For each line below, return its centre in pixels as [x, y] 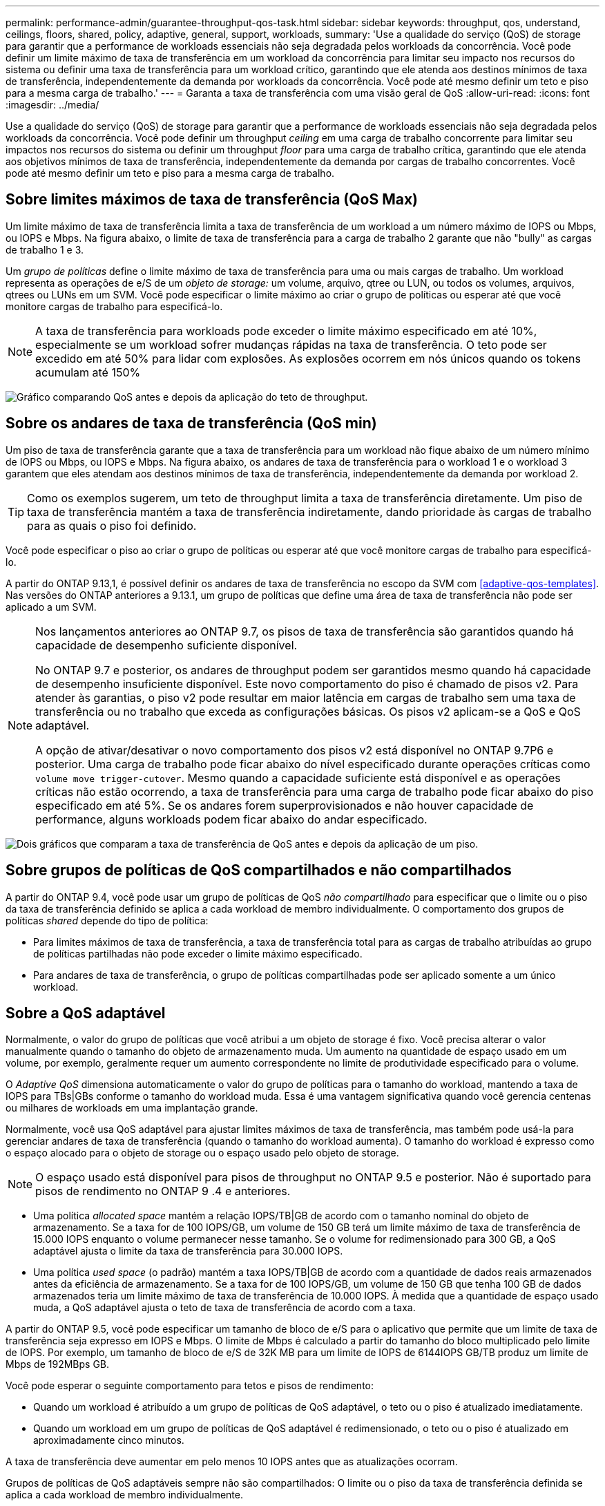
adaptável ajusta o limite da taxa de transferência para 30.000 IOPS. [188, 1251]
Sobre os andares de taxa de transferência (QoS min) [191, 423]
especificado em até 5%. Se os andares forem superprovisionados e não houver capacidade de [285, 805]
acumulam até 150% [88, 372]
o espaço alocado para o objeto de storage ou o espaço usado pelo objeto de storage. [202, 1153]
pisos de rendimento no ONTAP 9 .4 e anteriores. [163, 1191]
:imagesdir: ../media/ [52, 105]
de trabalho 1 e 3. [45, 249]
